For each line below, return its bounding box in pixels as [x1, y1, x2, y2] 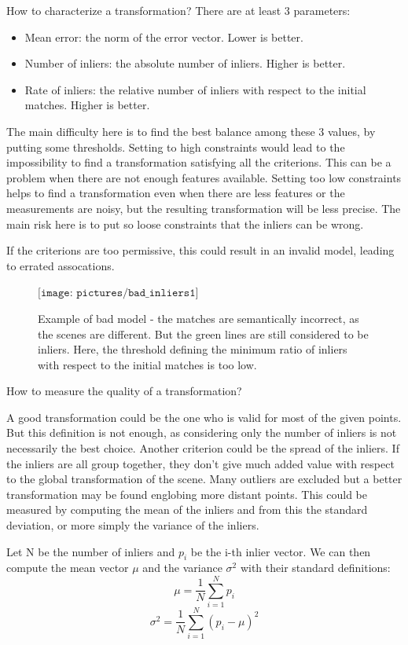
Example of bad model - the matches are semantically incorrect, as [38, 310, 359, 326]
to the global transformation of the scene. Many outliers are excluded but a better [6, 471, 402, 487]
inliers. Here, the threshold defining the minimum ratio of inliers [38, 341, 347, 357]
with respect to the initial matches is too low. [38, 356, 257, 372]
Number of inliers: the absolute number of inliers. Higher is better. [24, 55, 346, 71]
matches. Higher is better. [24, 97, 150, 113]
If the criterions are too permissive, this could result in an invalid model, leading [6, 242, 395, 258]
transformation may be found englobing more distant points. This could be [6, 486, 367, 502]
